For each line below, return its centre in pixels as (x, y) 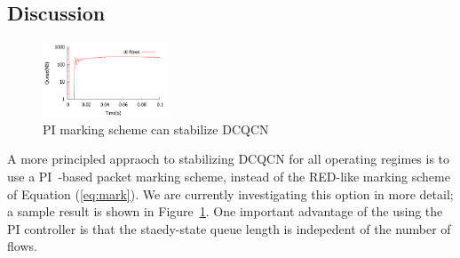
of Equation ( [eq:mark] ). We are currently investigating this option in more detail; (230, 193)
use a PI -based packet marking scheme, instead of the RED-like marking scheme (229, 176)
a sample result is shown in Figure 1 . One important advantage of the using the (225, 211)
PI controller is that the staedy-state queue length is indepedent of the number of (229, 228)
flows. (22, 246)
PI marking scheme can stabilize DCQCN (156, 129)
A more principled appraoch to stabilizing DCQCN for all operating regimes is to (229, 159)
